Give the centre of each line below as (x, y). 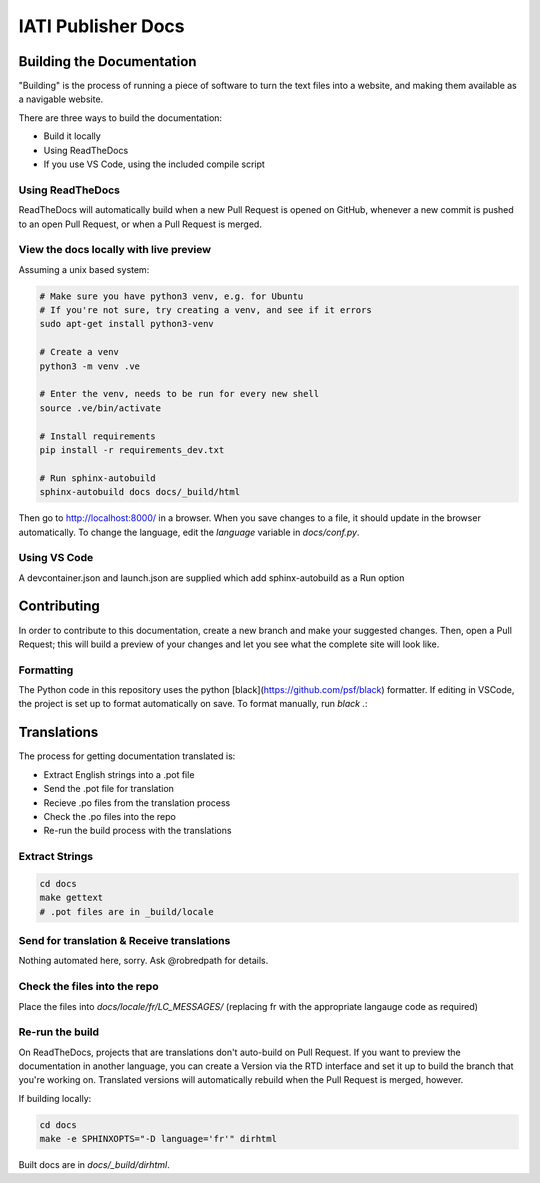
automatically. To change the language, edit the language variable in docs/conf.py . (189, 532)
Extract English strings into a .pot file (119, 774)
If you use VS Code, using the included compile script (154, 164)
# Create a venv (79, 352)
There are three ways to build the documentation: (120, 117)
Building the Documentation (107, 61)
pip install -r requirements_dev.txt (132, 449)
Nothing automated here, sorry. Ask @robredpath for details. (143, 961)
